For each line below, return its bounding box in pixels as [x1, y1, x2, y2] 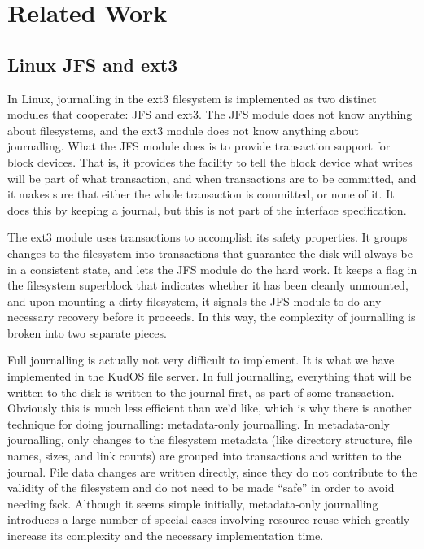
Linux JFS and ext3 [7, 51, 178, 76]
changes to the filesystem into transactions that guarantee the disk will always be [7, 244, 413, 261]
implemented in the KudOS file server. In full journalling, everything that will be [7, 368, 412, 385]
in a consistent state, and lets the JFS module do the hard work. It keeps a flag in [7, 260, 417, 277]
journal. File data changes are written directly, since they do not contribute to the [7, 463, 417, 480]
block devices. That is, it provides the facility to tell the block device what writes [7, 153, 413, 170]
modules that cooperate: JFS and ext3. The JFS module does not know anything [7, 106, 413, 123]
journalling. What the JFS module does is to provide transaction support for [7, 137, 391, 155]
